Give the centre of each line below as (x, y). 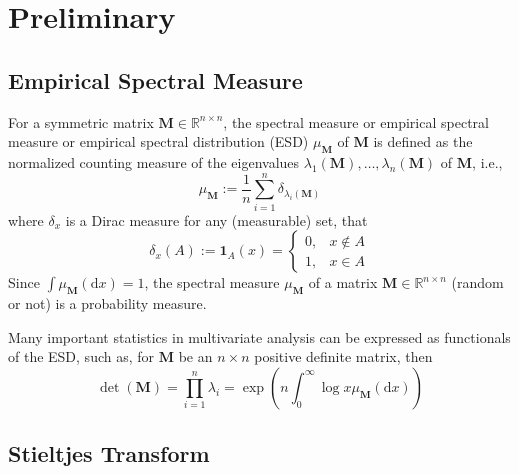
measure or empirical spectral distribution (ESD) (158, 141)
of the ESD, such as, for (81, 356)
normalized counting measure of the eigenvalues (154, 161)
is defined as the (423, 141)
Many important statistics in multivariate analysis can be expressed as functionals (259, 336)
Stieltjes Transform (109, 453)
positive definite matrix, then (343, 356)
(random (477, 282)
